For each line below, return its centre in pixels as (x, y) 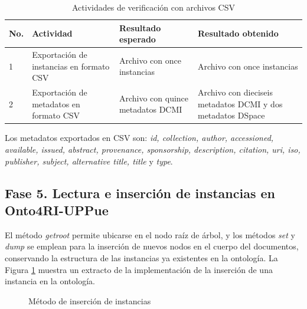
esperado (137, 39)
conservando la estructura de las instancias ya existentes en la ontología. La (141, 257)
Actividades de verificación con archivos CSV (153, 7)
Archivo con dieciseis (235, 92)
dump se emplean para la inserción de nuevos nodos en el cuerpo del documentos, (152, 246)
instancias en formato (71, 66)
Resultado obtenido (238, 33)
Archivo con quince (154, 98)
